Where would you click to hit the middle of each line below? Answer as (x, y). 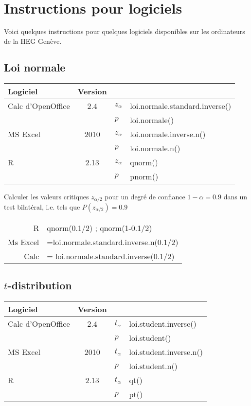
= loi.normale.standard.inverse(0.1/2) (111, 256)
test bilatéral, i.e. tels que (42, 206)
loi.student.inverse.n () (166, 352)
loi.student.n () (153, 366)
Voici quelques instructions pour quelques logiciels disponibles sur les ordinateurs (125, 31)
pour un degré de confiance (145, 196)
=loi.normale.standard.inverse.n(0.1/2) (113, 242)
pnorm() (144, 176)
